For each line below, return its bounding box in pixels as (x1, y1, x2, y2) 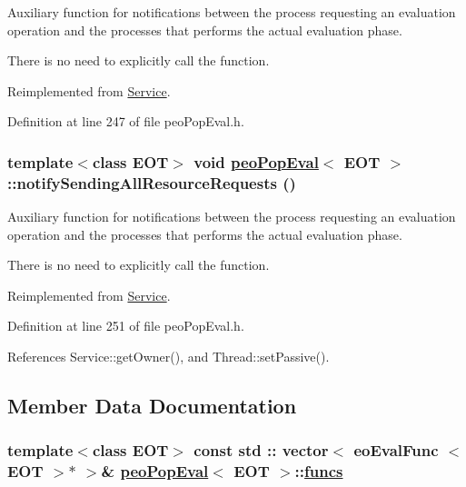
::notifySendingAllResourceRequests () (7, 171, 296, 194)
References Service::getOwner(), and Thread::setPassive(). (7, 347, 330, 366)
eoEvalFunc (353, 439, 439, 462)
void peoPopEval (193, 150, 319, 173)
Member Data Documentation (7, 392, 297, 420)
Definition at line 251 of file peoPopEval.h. (7, 316, 244, 335)
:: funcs (294, 460, 343, 482)
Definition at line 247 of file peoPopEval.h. (7, 112, 244, 131)
